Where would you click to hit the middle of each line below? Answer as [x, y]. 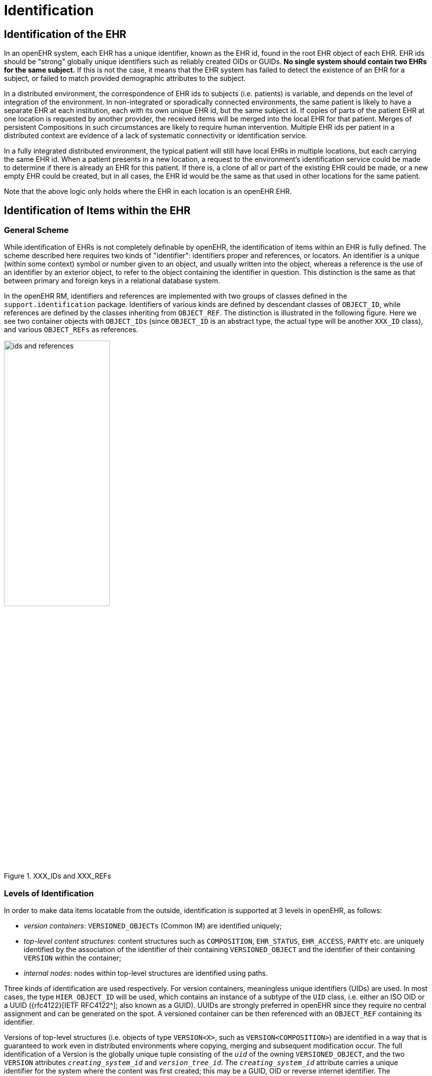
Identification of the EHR [65, 34]
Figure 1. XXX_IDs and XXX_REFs [58, 876]
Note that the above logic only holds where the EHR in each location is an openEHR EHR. [148, 192]
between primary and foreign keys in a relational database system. [112, 281]
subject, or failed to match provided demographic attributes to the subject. [125, 78]
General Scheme [36, 230]
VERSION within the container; [72, 958]
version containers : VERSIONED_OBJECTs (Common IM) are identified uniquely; [153, 926]
